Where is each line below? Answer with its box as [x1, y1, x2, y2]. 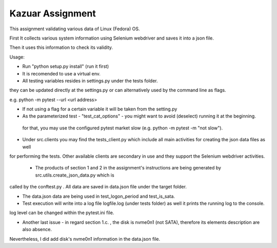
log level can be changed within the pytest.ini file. [9, 209, 114, 216]
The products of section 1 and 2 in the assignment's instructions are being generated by [35, 165, 222, 171]
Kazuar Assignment [9, 8, 96, 19]
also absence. [22, 226, 52, 233]
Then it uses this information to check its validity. [9, 44, 113, 51]
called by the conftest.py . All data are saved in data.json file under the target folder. [9, 184, 187, 190]
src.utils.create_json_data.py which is [35, 172, 115, 178]
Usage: [9, 54, 25, 60]
